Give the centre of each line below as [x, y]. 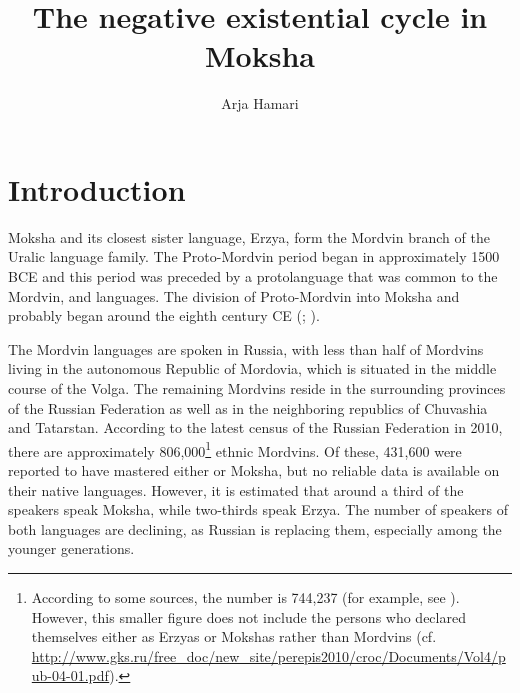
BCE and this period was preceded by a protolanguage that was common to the [253, 276]
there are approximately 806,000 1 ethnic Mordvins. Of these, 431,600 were [235, 449]
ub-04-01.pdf [70, 675]
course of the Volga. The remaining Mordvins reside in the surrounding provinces [257, 388]
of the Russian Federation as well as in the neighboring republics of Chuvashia [248, 407]
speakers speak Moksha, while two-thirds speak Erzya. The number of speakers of [258, 509]
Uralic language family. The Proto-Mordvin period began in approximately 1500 [254, 256]
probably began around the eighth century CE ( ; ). [164, 315]
